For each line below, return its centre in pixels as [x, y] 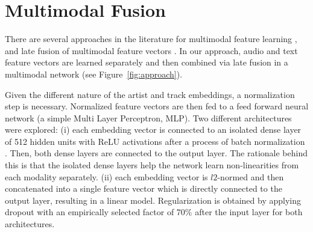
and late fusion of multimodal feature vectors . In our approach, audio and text [151, 50]
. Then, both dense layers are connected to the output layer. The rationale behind [156, 153]
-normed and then [251, 176]
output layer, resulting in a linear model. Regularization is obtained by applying [153, 200]
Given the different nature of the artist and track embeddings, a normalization [150, 94]
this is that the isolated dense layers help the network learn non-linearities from [152, 165]
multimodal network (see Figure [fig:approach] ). [94, 74]
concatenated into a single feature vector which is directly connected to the [144, 188]
